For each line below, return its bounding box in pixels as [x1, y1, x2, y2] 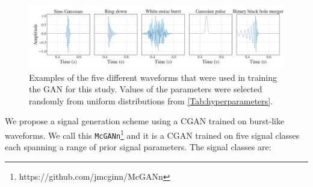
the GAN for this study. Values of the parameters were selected [29, 83, 262, 95]
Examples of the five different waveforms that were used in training [29, 71, 277, 83]
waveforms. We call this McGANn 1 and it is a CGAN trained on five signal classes [5, 127, 300, 141]
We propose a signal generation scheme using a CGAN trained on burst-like [5, 115, 285, 127]
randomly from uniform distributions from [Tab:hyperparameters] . [29, 94, 273, 107]
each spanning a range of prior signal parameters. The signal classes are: [5, 141, 271, 153]
